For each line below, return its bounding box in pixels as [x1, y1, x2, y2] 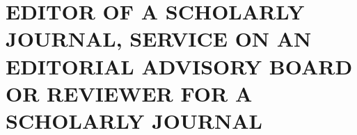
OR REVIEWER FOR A [6, 79, 253, 107]
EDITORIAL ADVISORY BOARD [6, 51, 353, 80]
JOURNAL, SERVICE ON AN [6, 24, 312, 53]
